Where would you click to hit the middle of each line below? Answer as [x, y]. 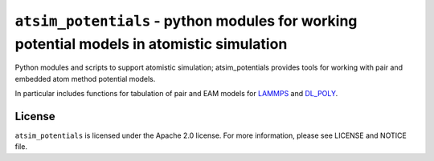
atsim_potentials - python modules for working [186, 21]
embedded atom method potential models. [85, 78]
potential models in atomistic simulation [151, 44]
